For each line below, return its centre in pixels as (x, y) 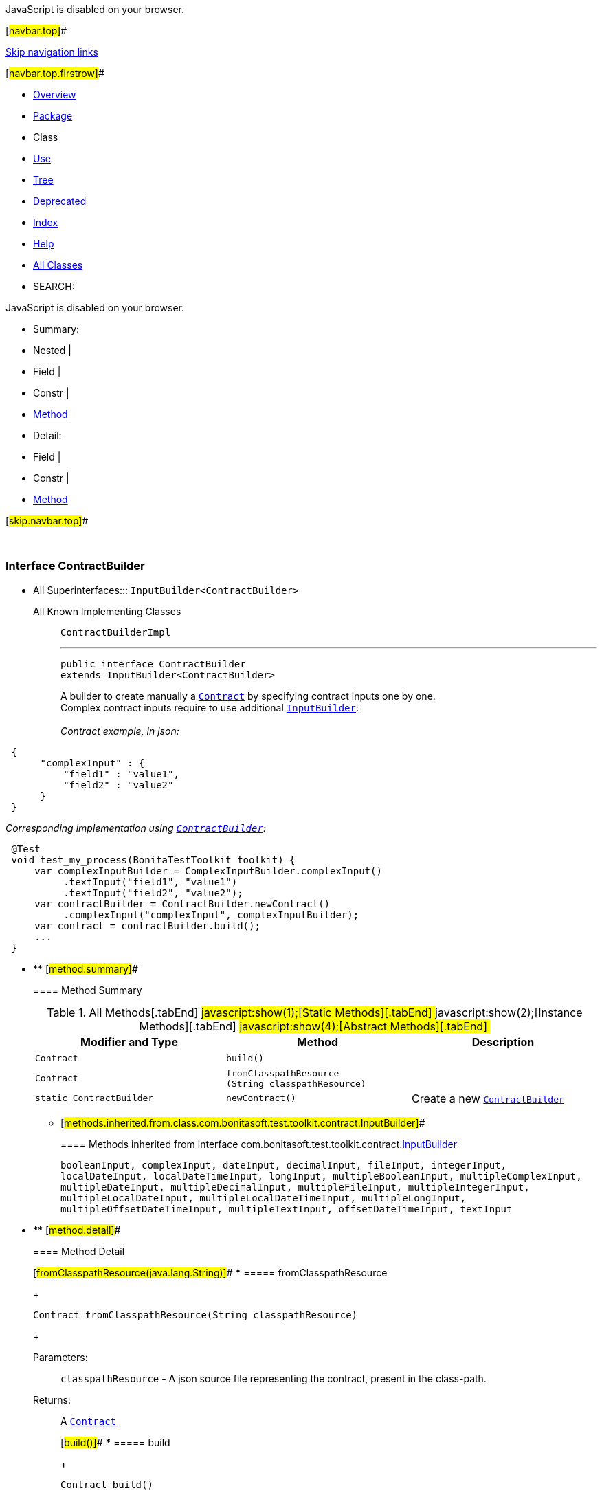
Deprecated (60, 201)
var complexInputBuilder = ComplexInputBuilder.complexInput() (208, 871)
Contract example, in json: (120, 731)
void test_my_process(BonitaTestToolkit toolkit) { (153, 860)
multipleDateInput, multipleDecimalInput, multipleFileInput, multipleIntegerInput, (295, 1187)
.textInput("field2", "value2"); (153, 893)
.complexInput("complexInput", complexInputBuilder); (211, 915)
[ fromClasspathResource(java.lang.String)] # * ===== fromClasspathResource (210, 1272)
